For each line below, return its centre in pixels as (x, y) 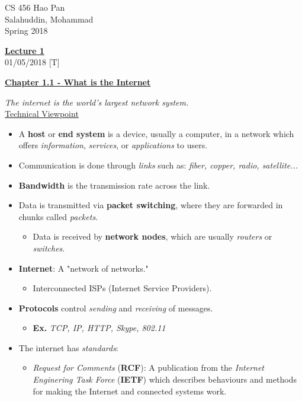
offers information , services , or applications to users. (113, 145)
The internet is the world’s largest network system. (97, 102)
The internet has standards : (68, 347)
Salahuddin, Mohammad (49, 19)
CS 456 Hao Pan (35, 7)
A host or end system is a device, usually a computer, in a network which (156, 133)
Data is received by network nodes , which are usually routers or (152, 236)
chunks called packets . (58, 216)
